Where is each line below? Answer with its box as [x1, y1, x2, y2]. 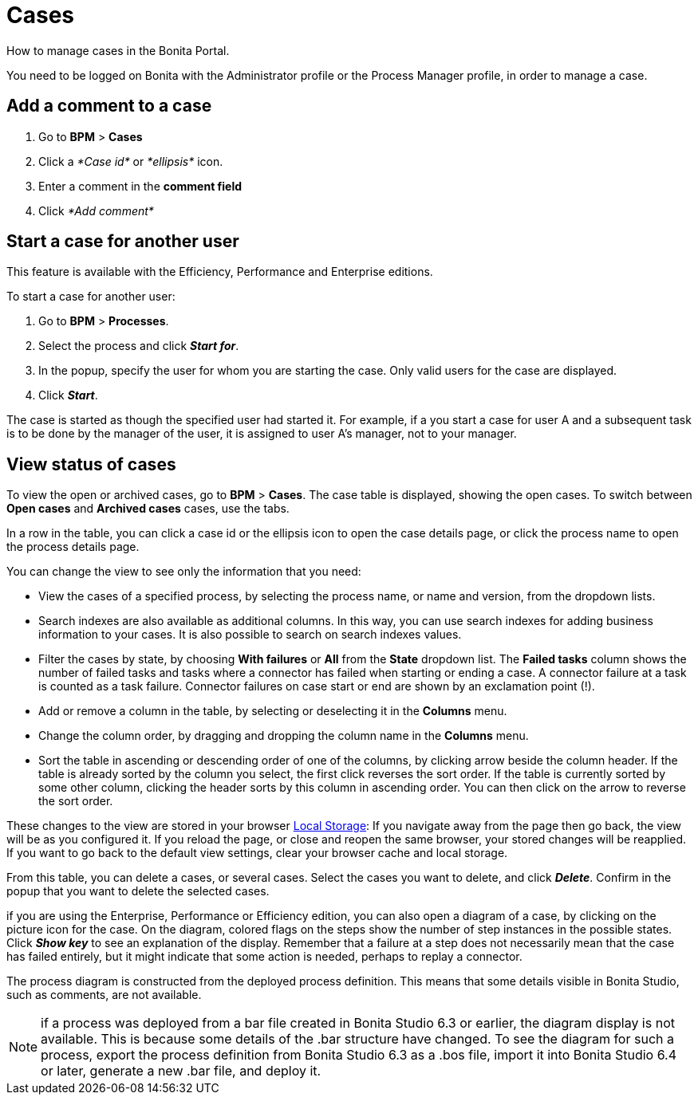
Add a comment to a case [6, 96, 212, 116]
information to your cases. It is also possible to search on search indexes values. [38, 627, 462, 642]
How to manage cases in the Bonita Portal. [6, 43, 230, 57]
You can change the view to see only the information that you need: [6, 564, 361, 579]
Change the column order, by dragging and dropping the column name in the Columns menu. [38, 729, 529, 743]
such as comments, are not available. [6, 988, 202, 1002]
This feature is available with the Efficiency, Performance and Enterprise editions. [6, 265, 433, 279]
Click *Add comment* [38, 203, 154, 218]
